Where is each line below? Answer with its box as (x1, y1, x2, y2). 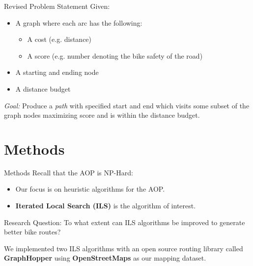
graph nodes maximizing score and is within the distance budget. (4, 110, 200, 120)
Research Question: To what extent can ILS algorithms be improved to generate (4, 217, 245, 227)
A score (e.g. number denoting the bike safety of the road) (27, 50, 203, 61)
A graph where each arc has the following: (15, 17, 142, 28)
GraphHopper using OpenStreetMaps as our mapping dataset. (4, 253, 206, 263)
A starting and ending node (15, 67, 99, 77)
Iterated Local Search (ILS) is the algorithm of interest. (15, 200, 196, 211)
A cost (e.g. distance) (27, 34, 92, 44)
